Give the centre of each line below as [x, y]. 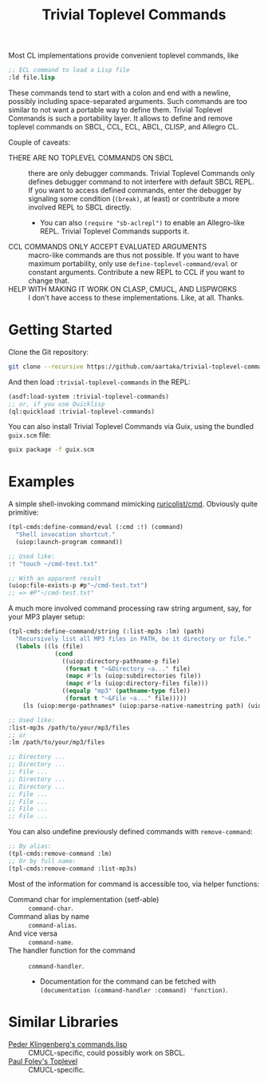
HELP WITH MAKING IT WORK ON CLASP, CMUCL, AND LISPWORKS [122, 288]
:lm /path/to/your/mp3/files [57, 742]
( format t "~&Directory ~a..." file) [128, 669]
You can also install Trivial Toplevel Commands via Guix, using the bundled [131, 427]
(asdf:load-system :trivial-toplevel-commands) [89, 396]
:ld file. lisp [32, 78]
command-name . [51, 941]
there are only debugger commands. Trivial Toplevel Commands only [142, 173]
